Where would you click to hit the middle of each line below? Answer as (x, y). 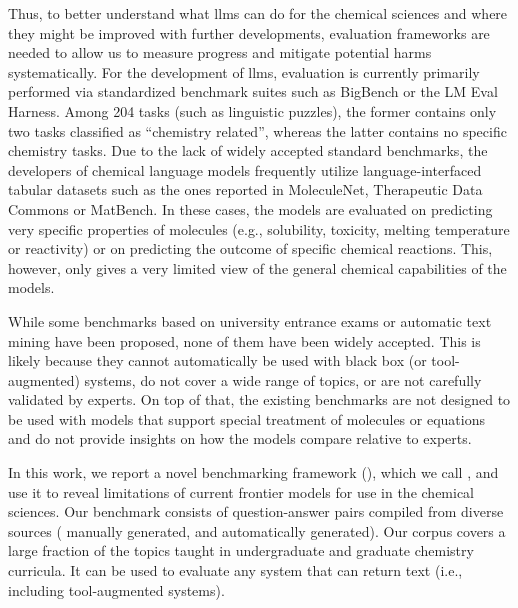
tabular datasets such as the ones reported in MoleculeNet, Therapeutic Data (245, 189)
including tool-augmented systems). (116, 589)
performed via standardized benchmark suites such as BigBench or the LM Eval (253, 91)
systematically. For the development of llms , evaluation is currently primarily (244, 71)
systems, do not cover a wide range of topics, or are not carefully (283, 379)
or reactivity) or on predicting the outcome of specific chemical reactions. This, (250, 248)
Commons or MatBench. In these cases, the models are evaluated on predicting (250, 208)
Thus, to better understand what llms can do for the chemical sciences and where (258, 13)
